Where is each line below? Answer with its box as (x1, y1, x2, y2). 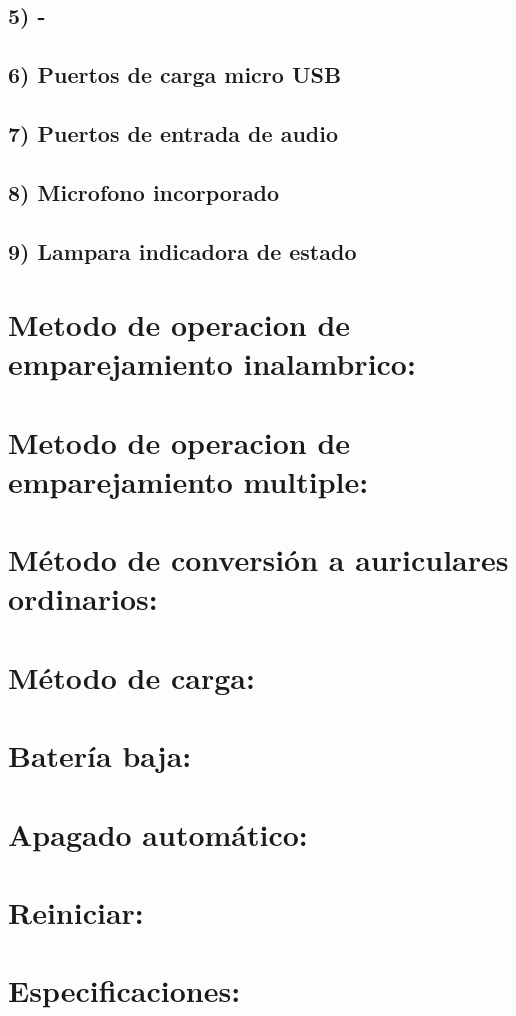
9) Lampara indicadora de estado (8, 235, 357, 266)
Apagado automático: (8, 813, 308, 854)
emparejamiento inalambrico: (8, 343, 416, 384)
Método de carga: (8, 656, 255, 697)
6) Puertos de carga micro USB (8, 59, 342, 90)
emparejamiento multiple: (8, 460, 369, 501)
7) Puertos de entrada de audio (8, 117, 338, 148)
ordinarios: (8, 578, 158, 619)
